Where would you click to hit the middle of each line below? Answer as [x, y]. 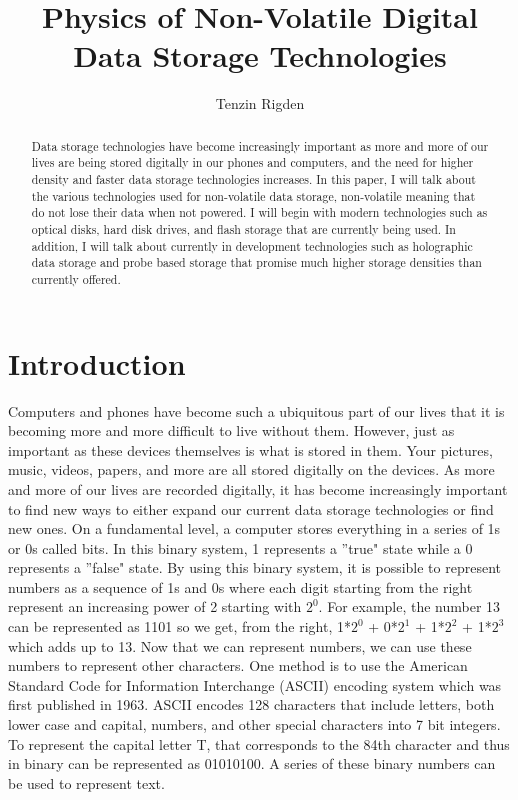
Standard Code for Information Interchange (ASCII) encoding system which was [255, 684]
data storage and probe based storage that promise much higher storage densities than [256, 262]
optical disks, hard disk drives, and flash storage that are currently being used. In [243, 228]
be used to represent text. [86, 782]
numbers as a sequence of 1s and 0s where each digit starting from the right [240, 586]
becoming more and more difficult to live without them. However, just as [231, 430]
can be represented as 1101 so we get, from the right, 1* [179, 626]
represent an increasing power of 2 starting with [155, 606]
